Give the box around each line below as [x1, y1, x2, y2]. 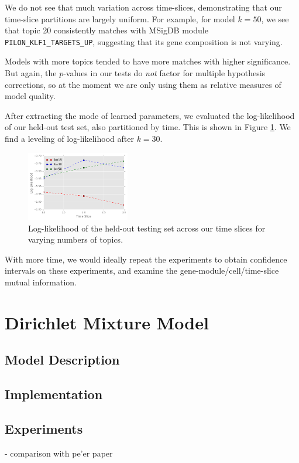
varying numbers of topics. [28, 233, 123, 246]
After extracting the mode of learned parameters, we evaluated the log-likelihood [5, 109, 295, 121]
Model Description [5, 350, 120, 369]
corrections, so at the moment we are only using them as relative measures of [5, 78, 281, 90]
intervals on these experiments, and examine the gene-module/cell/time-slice [5, 264, 279, 277]
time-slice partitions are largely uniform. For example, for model [5, 12, 235, 25]
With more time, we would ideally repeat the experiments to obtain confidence [5, 253, 287, 265]
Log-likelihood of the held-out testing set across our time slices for [28, 222, 266, 234]
